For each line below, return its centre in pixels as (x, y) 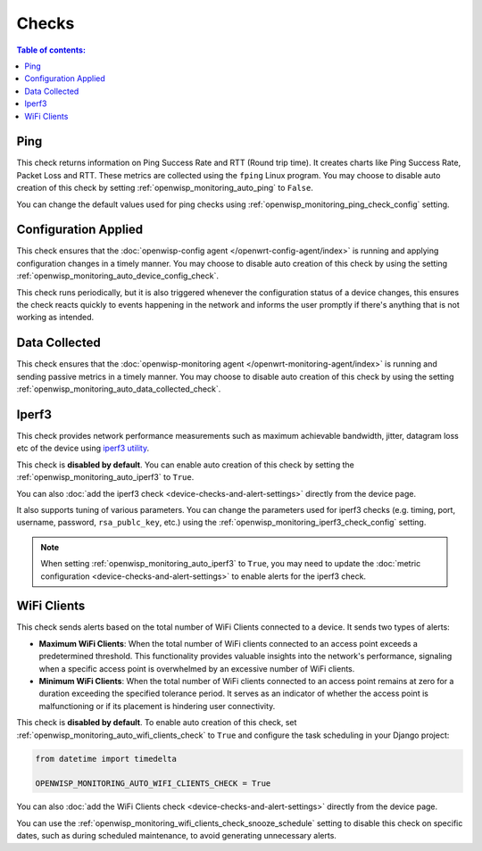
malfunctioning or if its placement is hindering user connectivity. (157, 706)
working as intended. (55, 318)
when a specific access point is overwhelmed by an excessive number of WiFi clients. (197, 668)
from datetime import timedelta (106, 759)
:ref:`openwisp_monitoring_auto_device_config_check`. (117, 276)
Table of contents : (51, 50)
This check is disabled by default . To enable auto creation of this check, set (157, 723)
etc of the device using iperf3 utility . (83, 448)
